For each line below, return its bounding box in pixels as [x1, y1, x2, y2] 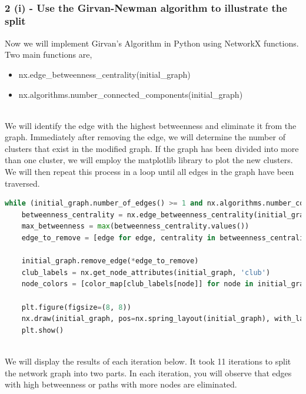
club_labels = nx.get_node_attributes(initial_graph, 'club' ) [21, 268, 271, 277]
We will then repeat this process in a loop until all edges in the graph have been [5, 165, 294, 178]
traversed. [5, 177, 40, 189]
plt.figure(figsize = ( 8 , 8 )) [21, 303, 131, 312]
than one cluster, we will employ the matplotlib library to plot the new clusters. [5, 154, 293, 166]
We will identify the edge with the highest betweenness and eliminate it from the [5, 119, 297, 131]
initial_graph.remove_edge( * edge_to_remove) [21, 257, 199, 266]
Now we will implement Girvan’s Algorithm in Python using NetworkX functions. [5, 37, 299, 49]
